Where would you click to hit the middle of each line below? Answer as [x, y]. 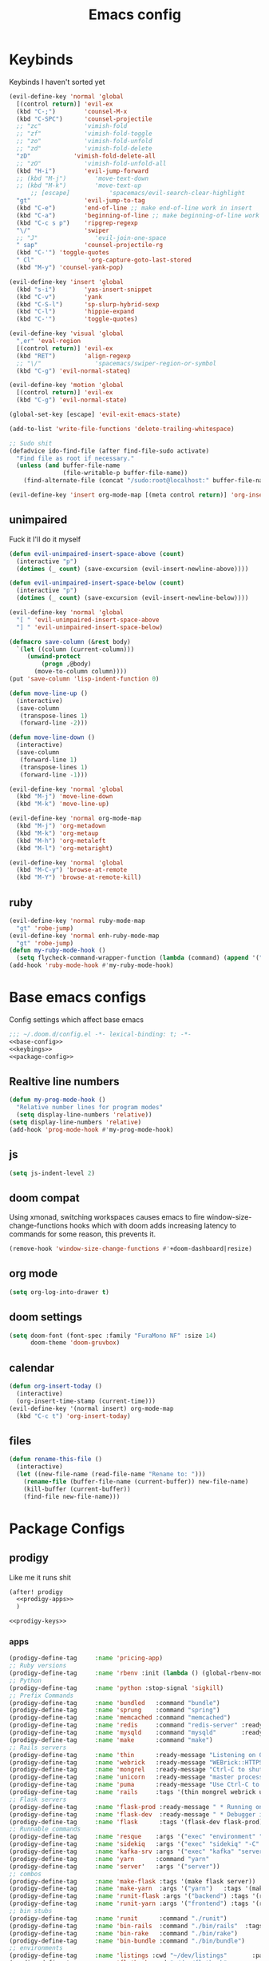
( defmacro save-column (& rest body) [70, 641]
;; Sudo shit [31, 443]
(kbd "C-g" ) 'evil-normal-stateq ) [73, 371]
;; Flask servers [38, 1799]
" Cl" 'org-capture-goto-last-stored [104, 260]
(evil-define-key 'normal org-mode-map [75, 819]
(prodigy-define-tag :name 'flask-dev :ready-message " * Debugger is [138, 1814]
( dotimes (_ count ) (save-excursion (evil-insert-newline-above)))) [133, 569]
